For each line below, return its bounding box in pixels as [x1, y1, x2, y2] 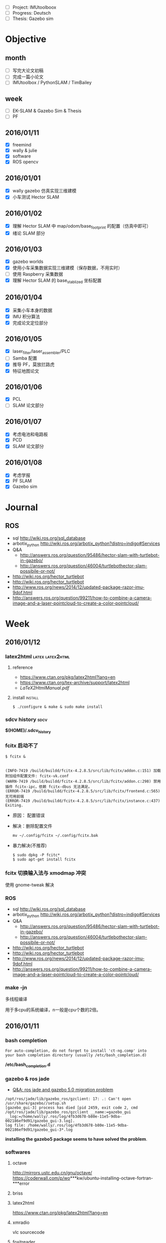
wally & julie [12, 148, 38, 154]
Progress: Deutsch [12, 10, 51, 16]
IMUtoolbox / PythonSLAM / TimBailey [12, 80, 92, 86]
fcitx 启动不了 [5, 742, 39, 749]
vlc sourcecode [12, 1229, 45, 1235]
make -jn [5, 984, 28, 991]
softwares [5, 1148, 31, 1155]
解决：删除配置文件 [12, 823, 53, 829]
